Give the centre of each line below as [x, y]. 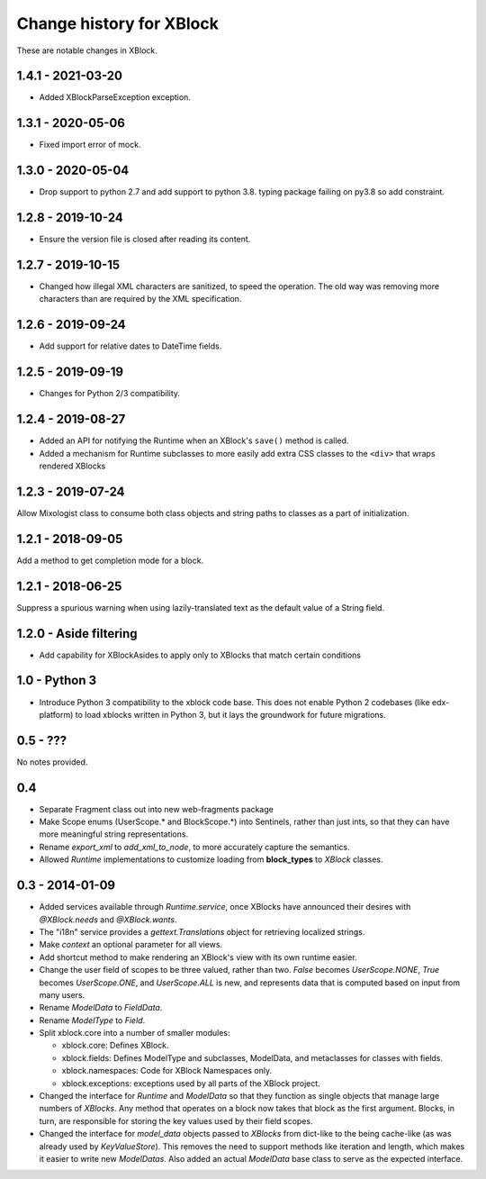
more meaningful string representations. [114, 834]
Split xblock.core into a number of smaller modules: [135, 1033]
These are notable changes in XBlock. [87, 50]
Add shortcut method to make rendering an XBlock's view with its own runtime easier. [198, 957]
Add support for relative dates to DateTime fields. [130, 346]
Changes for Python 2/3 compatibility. [109, 394]
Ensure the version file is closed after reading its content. [145, 240]
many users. [62, 994]
